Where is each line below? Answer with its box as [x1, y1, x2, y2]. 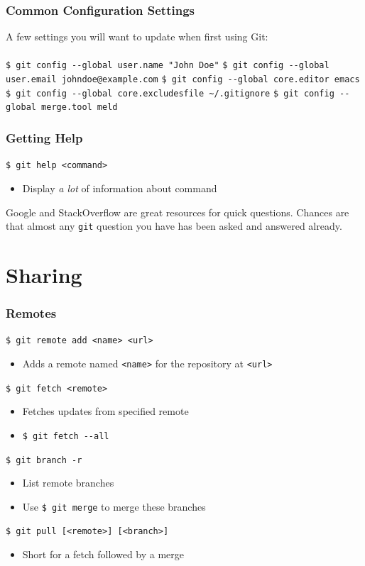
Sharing [6, 260, 82, 289]
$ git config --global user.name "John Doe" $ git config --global [6, 60, 329, 71]
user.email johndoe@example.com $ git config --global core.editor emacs [6, 74, 360, 85]
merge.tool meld [41, 102, 118, 113]
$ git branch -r [6, 455, 82, 465]
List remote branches [22, 475, 114, 490]
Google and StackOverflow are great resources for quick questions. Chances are [6, 204, 349, 219]
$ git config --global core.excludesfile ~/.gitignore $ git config [6, 88, 334, 99]
